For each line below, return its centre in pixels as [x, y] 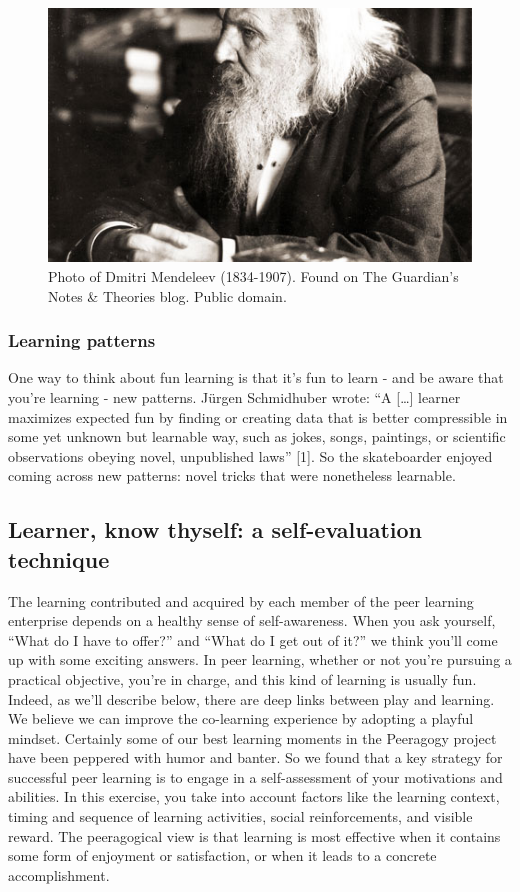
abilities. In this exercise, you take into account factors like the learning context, [254, 796]
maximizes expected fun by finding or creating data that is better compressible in [258, 416]
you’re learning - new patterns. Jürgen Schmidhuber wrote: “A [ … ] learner [234, 396]
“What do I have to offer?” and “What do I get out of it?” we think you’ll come [253, 639]
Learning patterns [82, 340]
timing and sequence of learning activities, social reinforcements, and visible [240, 816]
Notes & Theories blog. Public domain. [167, 295]
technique [59, 558]
